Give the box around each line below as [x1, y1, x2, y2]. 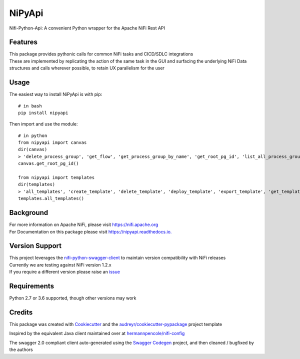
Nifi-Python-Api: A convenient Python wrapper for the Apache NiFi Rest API [9, 25, 165, 31]
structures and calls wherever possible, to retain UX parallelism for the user [9, 65, 165, 71]
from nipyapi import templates [18, 175, 95, 180]
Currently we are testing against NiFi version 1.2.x [9, 261, 112, 267]
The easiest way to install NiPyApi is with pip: [9, 91, 102, 97]
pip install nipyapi [18, 110, 68, 115]
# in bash [18, 103, 42, 108]
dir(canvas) [18, 146, 47, 152]
